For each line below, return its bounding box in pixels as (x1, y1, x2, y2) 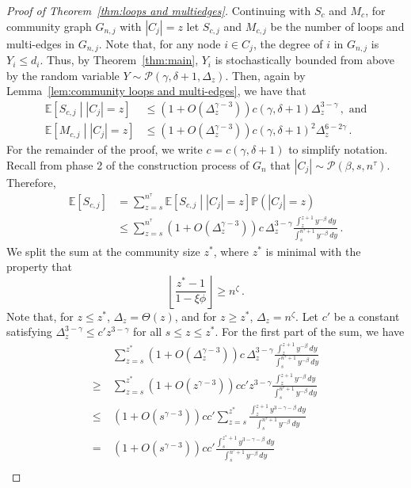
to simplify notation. (288, 141, 388, 158)
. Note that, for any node (98, 35, 221, 51)
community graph (6, 17, 92, 34)
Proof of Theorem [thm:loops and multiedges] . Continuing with (6, 2, 311, 18)
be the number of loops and (270, 17, 405, 34)
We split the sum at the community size (6, 242, 200, 259)
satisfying (6, 323, 52, 340)
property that (6, 258, 72, 275)
